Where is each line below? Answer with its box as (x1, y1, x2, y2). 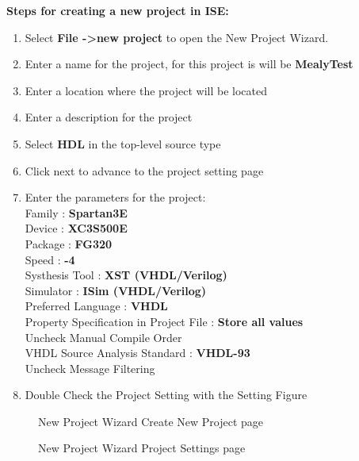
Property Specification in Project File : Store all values (25, 313, 304, 329)
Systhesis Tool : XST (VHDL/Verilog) (25, 267, 227, 283)
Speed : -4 (25, 251, 75, 267)
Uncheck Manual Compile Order (25, 328, 182, 345)
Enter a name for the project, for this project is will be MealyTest (25, 56, 353, 72)
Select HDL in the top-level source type (25, 135, 221, 152)
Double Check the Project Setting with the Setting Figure (25, 386, 307, 403)
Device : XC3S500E (25, 220, 128, 236)
